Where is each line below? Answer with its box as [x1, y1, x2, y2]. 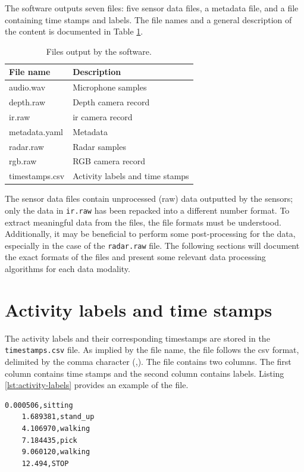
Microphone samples [73, 81, 147, 93]
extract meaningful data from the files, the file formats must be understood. [5, 215, 281, 228]
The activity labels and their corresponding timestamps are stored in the [5, 332, 270, 344]
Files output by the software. [46, 45, 152, 57]
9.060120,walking [21, 448, 90, 457]
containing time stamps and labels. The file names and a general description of [5, 13, 292, 26]
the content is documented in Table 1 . [5, 25, 143, 37]
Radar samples [73, 140, 126, 152]
